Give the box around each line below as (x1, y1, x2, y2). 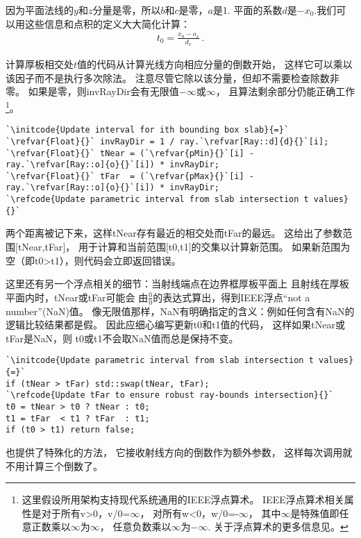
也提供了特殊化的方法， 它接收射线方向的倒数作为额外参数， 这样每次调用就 (6, 445, 353, 460)
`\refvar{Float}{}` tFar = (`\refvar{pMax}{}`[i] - (6, 171, 254, 181)
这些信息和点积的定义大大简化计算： (24, 16, 190, 31)
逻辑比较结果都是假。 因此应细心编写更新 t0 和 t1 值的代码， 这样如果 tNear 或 (6, 317, 345, 332)
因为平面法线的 (6, 3, 74, 17)
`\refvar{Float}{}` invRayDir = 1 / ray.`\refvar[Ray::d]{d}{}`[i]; (6, 136, 329, 146)
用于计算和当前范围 (78, 239, 166, 254)
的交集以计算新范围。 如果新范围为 (191, 239, 351, 254)
